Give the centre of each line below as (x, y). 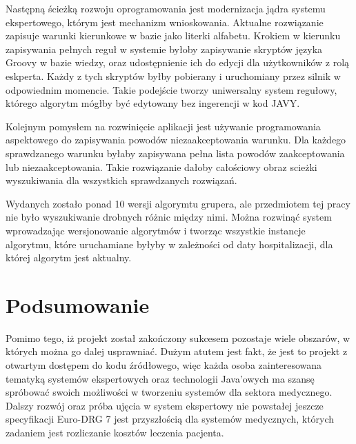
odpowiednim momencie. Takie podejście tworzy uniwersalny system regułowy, (171, 89)
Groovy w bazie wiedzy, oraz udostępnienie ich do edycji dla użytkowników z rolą (178, 62)
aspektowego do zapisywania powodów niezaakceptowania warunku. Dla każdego (176, 140)
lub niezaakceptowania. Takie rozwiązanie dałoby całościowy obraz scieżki (161, 166)
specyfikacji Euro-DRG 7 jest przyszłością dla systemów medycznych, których (170, 419)
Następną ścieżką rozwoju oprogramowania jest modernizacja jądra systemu (166, 8)
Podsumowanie (78, 304)
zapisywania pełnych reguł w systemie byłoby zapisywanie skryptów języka (164, 49)
